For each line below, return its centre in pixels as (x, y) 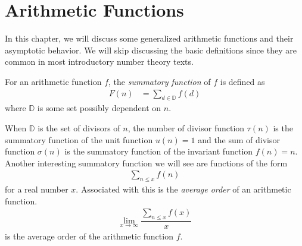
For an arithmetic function (53, 81)
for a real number (37, 189)
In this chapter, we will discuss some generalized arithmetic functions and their (149, 38)
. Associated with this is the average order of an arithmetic (183, 189)
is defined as (242, 81)
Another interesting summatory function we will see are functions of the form (146, 163)
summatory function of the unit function (79, 139)
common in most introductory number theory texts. (99, 61)
